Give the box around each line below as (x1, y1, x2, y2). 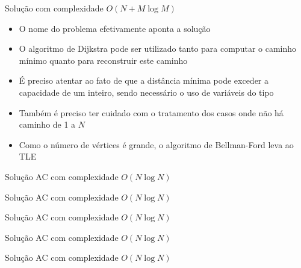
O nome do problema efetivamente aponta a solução (19, 22, 211, 34)
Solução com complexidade (5, 2, 104, 14)
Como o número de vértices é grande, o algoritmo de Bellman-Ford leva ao (19, 138, 294, 151)
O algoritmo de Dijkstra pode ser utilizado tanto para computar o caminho (19, 42, 297, 55)
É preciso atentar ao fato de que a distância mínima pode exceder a (19, 74, 269, 87)
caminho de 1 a (19, 118, 76, 131)
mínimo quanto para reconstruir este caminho (19, 54, 188, 66)
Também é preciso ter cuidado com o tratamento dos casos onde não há (19, 106, 284, 119)
